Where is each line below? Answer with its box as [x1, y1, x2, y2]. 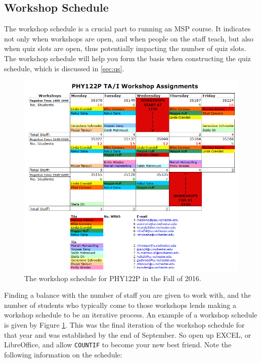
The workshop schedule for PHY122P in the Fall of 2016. [24, 273, 201, 283]
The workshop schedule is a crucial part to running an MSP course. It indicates [4, 23, 251, 34]
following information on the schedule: [4, 349, 122, 359]
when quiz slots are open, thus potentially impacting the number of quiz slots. [4, 43, 246, 54]
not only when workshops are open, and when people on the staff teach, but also [4, 33, 254, 43]
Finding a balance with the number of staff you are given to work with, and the [4, 290, 251, 300]
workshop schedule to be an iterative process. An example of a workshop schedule [4, 309, 257, 320]
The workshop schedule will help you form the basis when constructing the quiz [4, 53, 251, 63]
